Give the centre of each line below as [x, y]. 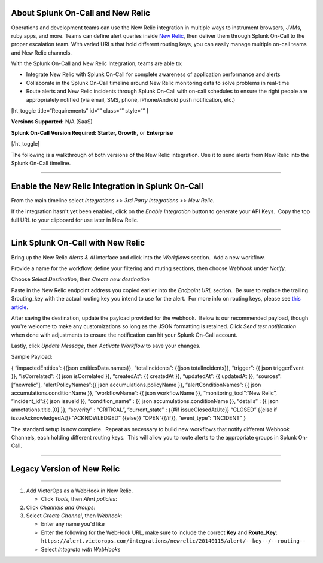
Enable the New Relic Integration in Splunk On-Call [107, 186]
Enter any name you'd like [73, 524]
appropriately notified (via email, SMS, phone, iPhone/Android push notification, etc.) [131, 99]
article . [19, 307]
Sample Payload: [32, 357]
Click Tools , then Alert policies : [79, 499]
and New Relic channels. [41, 52]
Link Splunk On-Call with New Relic [78, 243]
